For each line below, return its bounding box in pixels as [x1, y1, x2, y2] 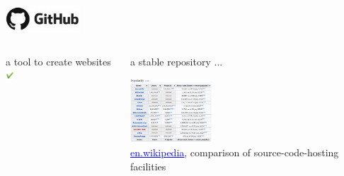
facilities [130, 158, 166, 173]
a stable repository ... [130, 54, 223, 69]
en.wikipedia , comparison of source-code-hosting [130, 145, 339, 160]
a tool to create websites [6, 54, 111, 69]
